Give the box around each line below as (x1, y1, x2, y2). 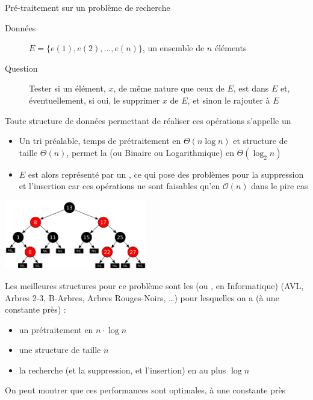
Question (5, 61, 38, 74)
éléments (214, 42, 247, 54)
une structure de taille (19, 343, 101, 356)
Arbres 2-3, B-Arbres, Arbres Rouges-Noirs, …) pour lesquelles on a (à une (5, 291, 279, 304)
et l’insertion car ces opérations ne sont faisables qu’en (19, 180, 220, 192)
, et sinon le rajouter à (187, 93, 270, 106)
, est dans (233, 82, 269, 95)
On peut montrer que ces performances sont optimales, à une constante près (5, 384, 286, 396)
